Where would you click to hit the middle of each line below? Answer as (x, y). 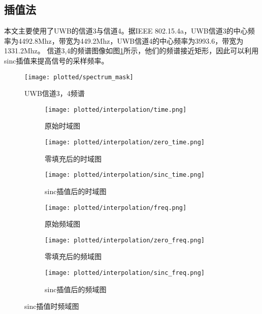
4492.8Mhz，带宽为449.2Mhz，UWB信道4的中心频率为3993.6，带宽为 (131, 40)
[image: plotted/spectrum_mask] (79, 77)
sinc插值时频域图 (52, 306)
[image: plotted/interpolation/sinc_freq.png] (125, 273)
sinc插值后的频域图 (76, 289)
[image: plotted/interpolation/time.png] (116, 109)
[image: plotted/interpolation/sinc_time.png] (125, 175)
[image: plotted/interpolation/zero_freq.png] (125, 240)
